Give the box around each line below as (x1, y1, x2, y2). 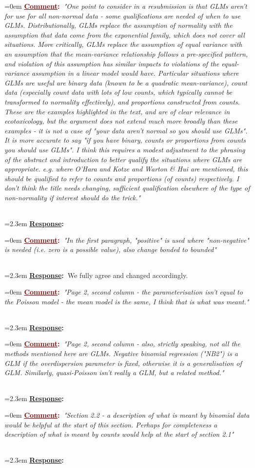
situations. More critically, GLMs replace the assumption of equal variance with (4, 39, 242, 49)
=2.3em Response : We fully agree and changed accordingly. (4, 270, 188, 280)
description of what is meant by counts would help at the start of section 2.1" (4, 429, 234, 439)
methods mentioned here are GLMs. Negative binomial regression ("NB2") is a (4, 348, 238, 358)
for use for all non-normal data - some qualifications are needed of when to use (4, 10, 241, 21)
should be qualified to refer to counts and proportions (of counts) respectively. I (4, 173, 239, 183)
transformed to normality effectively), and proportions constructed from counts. (4, 96, 240, 106)
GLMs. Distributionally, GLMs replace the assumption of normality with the (4, 20, 233, 30)
